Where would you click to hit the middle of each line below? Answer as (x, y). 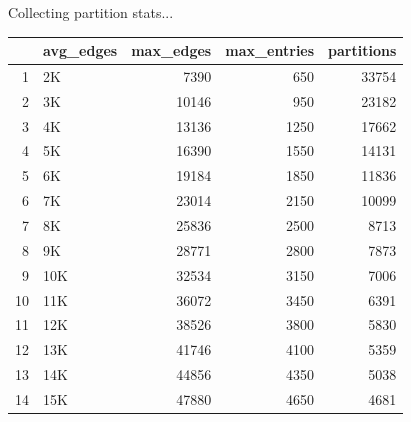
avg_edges (80, 50)
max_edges (171, 50)
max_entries (270, 50)
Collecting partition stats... (91, 12)
